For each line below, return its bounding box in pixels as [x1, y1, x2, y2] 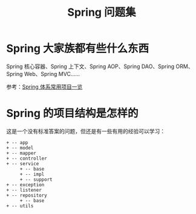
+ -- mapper [6, 150, 36, 156]
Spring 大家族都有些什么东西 [6, 42, 149, 55]
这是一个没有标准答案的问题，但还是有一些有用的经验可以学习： [6, 127, 165, 134]
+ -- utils [6, 203, 34, 209]
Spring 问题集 [67, 5, 136, 19]
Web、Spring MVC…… [24, 70, 80, 77]
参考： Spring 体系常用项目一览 [6, 83, 83, 90]
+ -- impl [19, 171, 45, 177]
